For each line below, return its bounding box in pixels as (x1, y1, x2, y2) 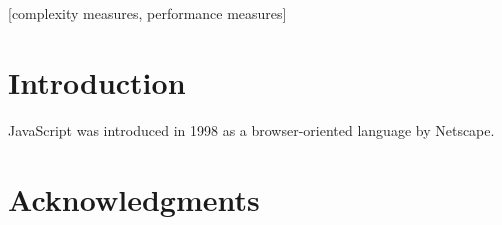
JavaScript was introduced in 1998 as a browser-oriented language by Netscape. (8, 119, 495, 140)
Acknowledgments (8, 178, 260, 219)
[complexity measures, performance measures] (8, 3, 287, 23)
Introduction (8, 61, 186, 102)
